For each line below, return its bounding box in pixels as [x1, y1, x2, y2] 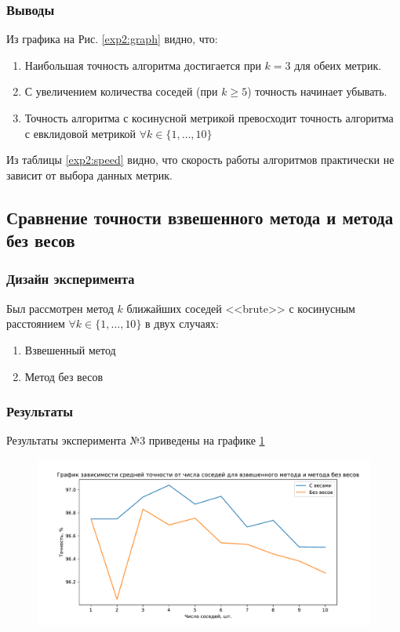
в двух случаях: [145, 315, 220, 332]
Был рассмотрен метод [6, 300, 114, 316]
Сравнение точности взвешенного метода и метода [6, 205, 394, 229]
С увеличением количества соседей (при [24, 83, 218, 100]
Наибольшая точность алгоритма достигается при [24, 56, 261, 73]
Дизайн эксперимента [6, 269, 135, 289]
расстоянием [6, 315, 65, 332]
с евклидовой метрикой [24, 125, 136, 141]
